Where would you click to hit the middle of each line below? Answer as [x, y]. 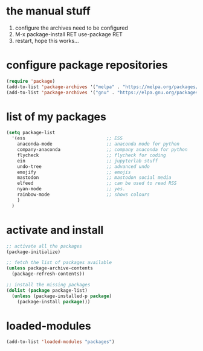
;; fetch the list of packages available [59, 263]
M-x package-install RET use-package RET [69, 34]
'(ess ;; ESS [67, 138]
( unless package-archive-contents [50, 268]
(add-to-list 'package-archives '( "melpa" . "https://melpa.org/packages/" [104, 87]
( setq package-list [31, 133]
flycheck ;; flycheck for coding [92, 155]
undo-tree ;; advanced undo [83, 166]
